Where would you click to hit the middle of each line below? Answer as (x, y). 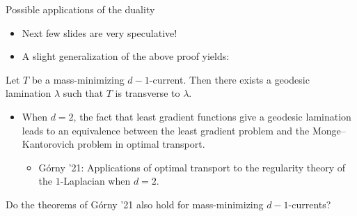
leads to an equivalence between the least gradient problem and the (166, 130)
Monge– (329, 130)
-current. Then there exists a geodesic (229, 79)
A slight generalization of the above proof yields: (126, 56)
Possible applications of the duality (80, 9)
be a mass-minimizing (78, 79)
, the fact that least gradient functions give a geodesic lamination (212, 116)
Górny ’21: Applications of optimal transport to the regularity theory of (192, 167)
